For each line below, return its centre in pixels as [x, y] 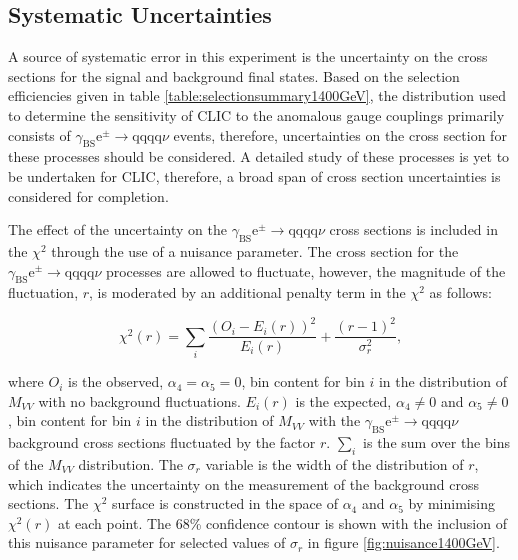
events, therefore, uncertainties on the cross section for [340, 134]
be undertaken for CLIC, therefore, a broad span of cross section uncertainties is [254, 175]
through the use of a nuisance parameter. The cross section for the [255, 250]
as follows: [460, 292]
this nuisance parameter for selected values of [147, 542]
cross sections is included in [413, 229]
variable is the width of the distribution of [334, 464]
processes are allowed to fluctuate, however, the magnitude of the [305, 270]
